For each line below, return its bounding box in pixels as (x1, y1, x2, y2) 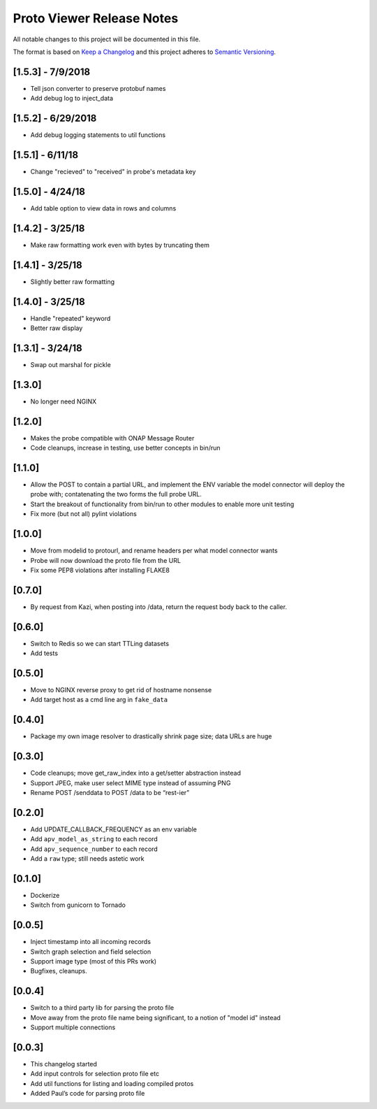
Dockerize (30, 892, 60, 900)
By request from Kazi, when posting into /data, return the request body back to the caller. (30, 602, 288, 611)
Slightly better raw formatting (30, 277, 115, 286)
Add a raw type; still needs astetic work (30, 854, 145, 863)
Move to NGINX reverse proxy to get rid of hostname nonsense (30, 686, 212, 694)
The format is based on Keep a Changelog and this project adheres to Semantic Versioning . (13, 48, 276, 56)
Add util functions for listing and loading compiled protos (30, 1079, 194, 1087)
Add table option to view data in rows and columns (30, 203, 177, 213)
